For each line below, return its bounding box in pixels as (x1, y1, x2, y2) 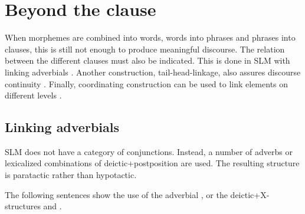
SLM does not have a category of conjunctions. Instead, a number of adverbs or (5, 145, 293, 157)
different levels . (5, 89, 62, 101)
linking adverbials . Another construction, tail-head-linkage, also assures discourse (5, 65, 301, 78)
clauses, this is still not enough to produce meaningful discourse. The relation (5, 42, 285, 55)
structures (5, 200, 41, 212)
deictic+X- (230, 188, 270, 200)
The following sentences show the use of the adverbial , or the (5, 188, 228, 200)
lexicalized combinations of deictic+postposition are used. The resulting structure (5, 157, 300, 169)
